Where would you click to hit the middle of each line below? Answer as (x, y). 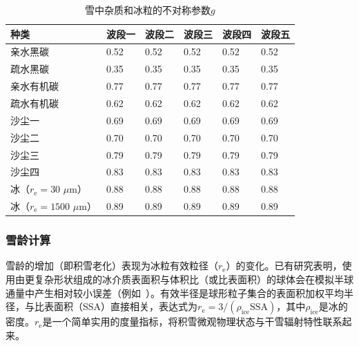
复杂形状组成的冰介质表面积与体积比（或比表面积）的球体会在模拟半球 (194, 279)
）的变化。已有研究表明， (284, 266)
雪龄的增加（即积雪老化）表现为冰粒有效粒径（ (112, 266)
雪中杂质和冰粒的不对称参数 (148, 10)
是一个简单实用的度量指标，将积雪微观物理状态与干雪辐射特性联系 (192, 321)
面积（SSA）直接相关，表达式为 (126, 306)
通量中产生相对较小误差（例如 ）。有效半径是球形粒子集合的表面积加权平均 (175, 292)
